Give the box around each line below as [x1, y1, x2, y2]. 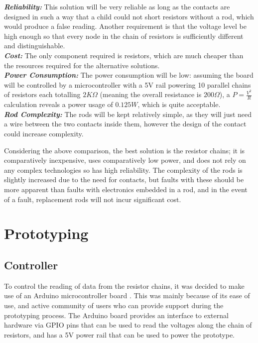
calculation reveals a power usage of [4, 99, 113, 110]
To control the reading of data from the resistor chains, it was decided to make [4, 280, 245, 291]
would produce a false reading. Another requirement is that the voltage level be [4, 21, 247, 31]
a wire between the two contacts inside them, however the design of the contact [4, 118, 247, 129]
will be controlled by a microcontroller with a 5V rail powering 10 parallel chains [4, 79, 251, 90]
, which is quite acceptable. [137, 99, 221, 110]
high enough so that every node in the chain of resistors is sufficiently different [4, 30, 244, 41]
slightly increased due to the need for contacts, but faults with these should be [4, 174, 244, 185]
